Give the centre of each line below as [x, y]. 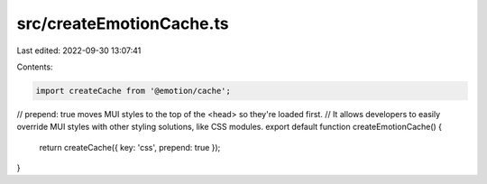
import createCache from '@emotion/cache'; [133, 91]
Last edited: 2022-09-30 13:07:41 [79, 51]
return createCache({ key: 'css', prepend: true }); [130, 147]
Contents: [35, 67]
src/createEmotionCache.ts [123, 23]
